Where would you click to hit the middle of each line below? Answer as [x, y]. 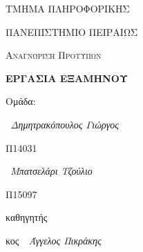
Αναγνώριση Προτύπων [54, 55]
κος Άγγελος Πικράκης [54, 240]
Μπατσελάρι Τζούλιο [51, 171]
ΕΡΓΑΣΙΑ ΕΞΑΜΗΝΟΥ [67, 78]
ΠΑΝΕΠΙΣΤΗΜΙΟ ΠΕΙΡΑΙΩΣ [72, 31]
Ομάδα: [21, 101]
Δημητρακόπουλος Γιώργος [65, 124]
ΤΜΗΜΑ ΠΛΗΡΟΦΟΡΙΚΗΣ [68, 8]
